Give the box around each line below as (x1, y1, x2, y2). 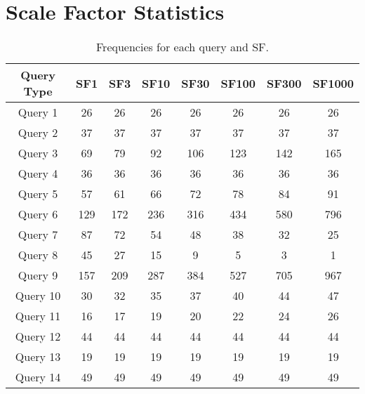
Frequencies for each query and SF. (95, 39, 270, 55)
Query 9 (18, 267, 58, 284)
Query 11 (15, 308, 61, 324)
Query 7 (18, 226, 58, 243)
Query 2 (18, 124, 58, 141)
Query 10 (15, 287, 61, 304)
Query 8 (18, 247, 58, 263)
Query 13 (15, 348, 61, 365)
